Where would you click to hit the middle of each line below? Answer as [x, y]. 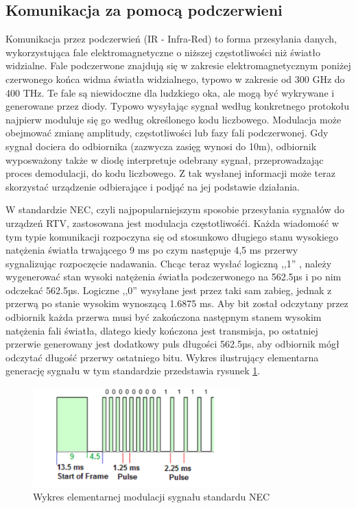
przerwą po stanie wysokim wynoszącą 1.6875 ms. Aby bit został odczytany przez [177, 303]
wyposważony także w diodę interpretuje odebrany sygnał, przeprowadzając [165, 159]
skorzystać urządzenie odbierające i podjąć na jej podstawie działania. [153, 186]
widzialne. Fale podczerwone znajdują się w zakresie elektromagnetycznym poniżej [178, 65]
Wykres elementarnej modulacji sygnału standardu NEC [152, 497]
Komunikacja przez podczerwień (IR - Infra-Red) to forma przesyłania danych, [171, 39]
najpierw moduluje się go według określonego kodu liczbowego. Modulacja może [174, 119]
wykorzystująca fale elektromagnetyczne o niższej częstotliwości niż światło [163, 52]
